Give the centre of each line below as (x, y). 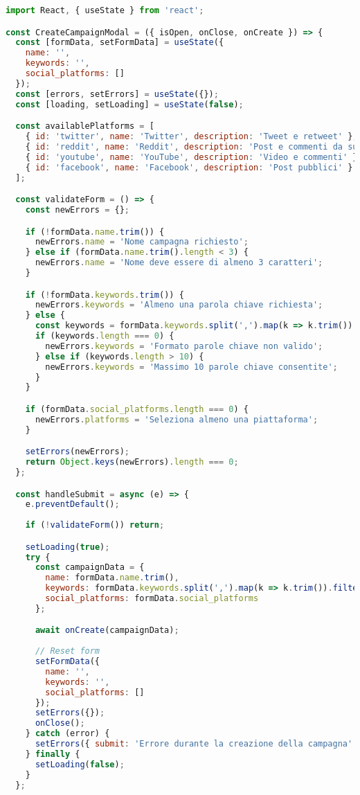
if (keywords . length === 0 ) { (105, 336)
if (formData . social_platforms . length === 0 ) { (137, 409)
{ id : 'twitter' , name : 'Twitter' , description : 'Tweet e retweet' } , (191, 137)
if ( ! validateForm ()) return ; (95, 525)
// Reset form (67, 651)
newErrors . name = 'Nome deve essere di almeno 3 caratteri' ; (179, 263)
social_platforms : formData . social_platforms (152, 599)
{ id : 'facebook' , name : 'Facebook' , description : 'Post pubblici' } (189, 167)
